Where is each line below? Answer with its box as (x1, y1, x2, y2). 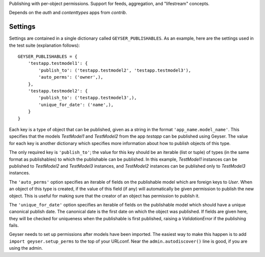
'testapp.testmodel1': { (27, 60, 88, 66)
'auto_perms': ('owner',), (38, 74, 104, 80)
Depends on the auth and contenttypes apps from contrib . (9, 10, 127, 16)
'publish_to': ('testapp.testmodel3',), (38, 95, 137, 101)
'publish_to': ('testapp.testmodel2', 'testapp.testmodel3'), (38, 67, 191, 73)
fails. (9, 223, 19, 228)
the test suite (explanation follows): (9, 42, 80, 48)
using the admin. (9, 245, 43, 251)
